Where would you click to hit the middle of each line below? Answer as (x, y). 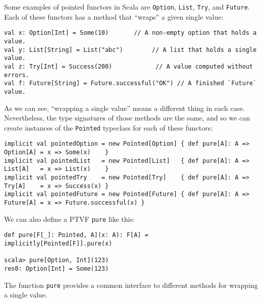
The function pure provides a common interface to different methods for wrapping (131, 285)
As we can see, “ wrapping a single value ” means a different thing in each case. (124, 108)
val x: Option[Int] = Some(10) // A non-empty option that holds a (130, 33)
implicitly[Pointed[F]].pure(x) (58, 243)
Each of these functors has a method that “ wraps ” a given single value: (114, 16)
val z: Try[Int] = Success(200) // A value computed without (128, 66)
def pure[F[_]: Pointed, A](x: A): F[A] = (76, 235)
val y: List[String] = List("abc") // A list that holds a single (130, 50)
